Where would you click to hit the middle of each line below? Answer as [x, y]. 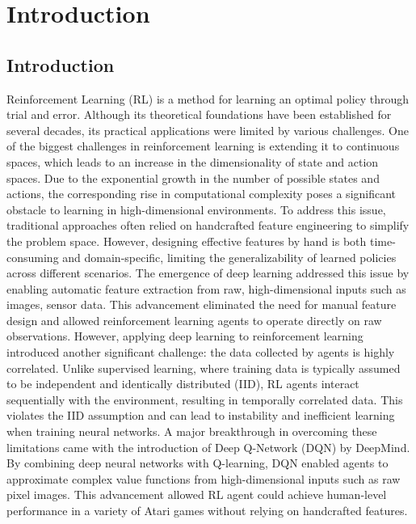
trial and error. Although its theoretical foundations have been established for [199, 114]
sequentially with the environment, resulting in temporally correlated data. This [205, 399]
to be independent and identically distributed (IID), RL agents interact [183, 384]
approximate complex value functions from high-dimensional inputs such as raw [204, 478]
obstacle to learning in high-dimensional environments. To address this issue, [196, 209]
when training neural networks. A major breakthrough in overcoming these [192, 431]
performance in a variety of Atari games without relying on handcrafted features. [207, 511]
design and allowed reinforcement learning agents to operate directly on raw [194, 320]
